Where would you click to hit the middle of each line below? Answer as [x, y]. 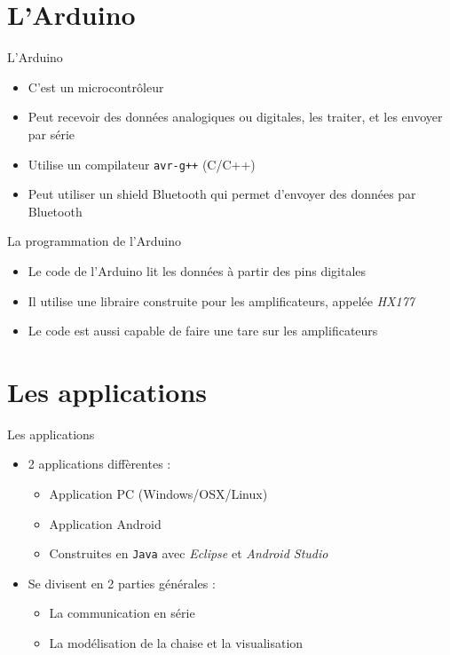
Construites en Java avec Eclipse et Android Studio [189, 553]
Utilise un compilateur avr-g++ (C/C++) [142, 164]
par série [51, 134]
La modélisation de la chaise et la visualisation [176, 643]
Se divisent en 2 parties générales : [122, 583]
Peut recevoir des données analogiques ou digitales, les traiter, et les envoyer [235, 117]
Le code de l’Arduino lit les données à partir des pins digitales [197, 270]
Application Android [105, 523]
